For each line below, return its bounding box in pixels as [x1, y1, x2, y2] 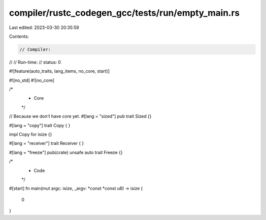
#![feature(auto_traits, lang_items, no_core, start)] [9, 68, 110, 74]
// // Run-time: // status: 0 [9, 59, 61, 65]
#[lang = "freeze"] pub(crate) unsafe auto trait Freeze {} [9, 149, 123, 155]
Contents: [9, 33, 29, 39]
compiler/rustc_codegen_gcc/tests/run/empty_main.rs [9, 7, 240, 18]
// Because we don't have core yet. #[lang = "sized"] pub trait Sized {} [9, 113, 152, 119]
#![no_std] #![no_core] [9, 77, 55, 83]
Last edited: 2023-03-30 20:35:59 [9, 25, 79, 30]
